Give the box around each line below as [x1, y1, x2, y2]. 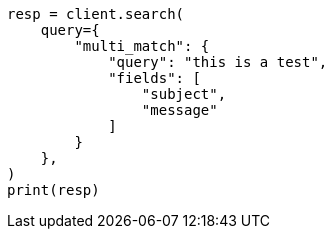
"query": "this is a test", [108, 54, 328, 70]
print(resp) [7, 182, 100, 198]
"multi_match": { [74, 38, 210, 54]
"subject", [141, 86, 227, 102]
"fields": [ [108, 70, 201, 86]
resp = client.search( [7, 6, 185, 22]
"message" [141, 102, 218, 118]
